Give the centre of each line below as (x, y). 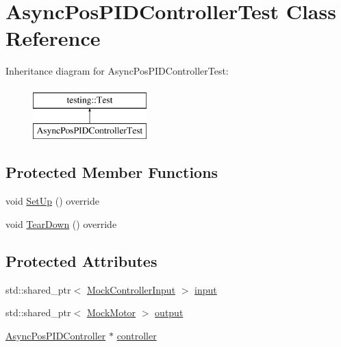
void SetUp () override (52, 201)
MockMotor (111, 312)
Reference (53, 38)
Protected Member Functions (112, 172)
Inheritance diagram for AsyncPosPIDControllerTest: (117, 71)
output (169, 312)
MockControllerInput (131, 289)
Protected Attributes (81, 260)
